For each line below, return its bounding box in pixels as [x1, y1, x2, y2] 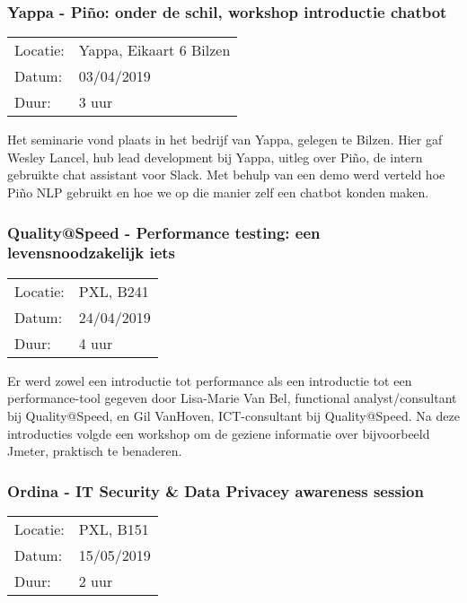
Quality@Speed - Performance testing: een [7, 221, 321, 243]
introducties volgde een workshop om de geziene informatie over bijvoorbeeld [7, 424, 430, 442]
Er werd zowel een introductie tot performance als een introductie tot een [7, 371, 412, 389]
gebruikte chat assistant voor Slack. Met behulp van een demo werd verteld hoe [7, 165, 445, 184]
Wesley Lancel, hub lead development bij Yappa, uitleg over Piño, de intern [7, 147, 423, 166]
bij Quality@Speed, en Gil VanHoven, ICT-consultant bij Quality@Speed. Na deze [7, 406, 460, 424]
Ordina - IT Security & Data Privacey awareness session [7, 479, 424, 502]
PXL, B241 [78, 280, 149, 301]
